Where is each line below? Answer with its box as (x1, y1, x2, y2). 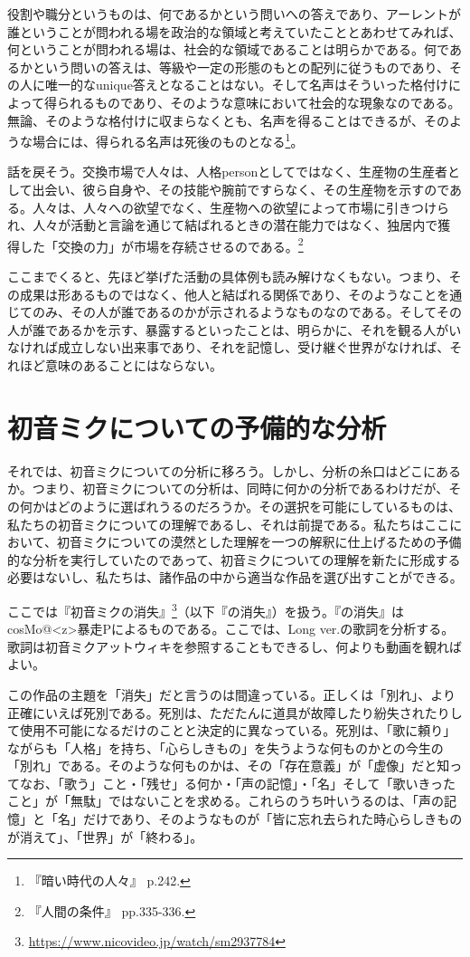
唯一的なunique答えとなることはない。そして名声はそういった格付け (44, 75, 449, 94)
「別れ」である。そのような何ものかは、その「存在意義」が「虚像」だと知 (7, 756, 450, 775)
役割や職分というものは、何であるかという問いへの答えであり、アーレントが (7, 5, 461, 23)
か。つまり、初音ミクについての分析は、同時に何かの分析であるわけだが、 (7, 479, 449, 498)
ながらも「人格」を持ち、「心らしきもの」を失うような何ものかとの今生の (7, 738, 444, 757)
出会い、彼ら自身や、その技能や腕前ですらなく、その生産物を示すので (32, 180, 450, 198)
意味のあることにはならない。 (44, 356, 222, 374)
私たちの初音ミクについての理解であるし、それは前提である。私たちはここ (7, 514, 450, 533)
